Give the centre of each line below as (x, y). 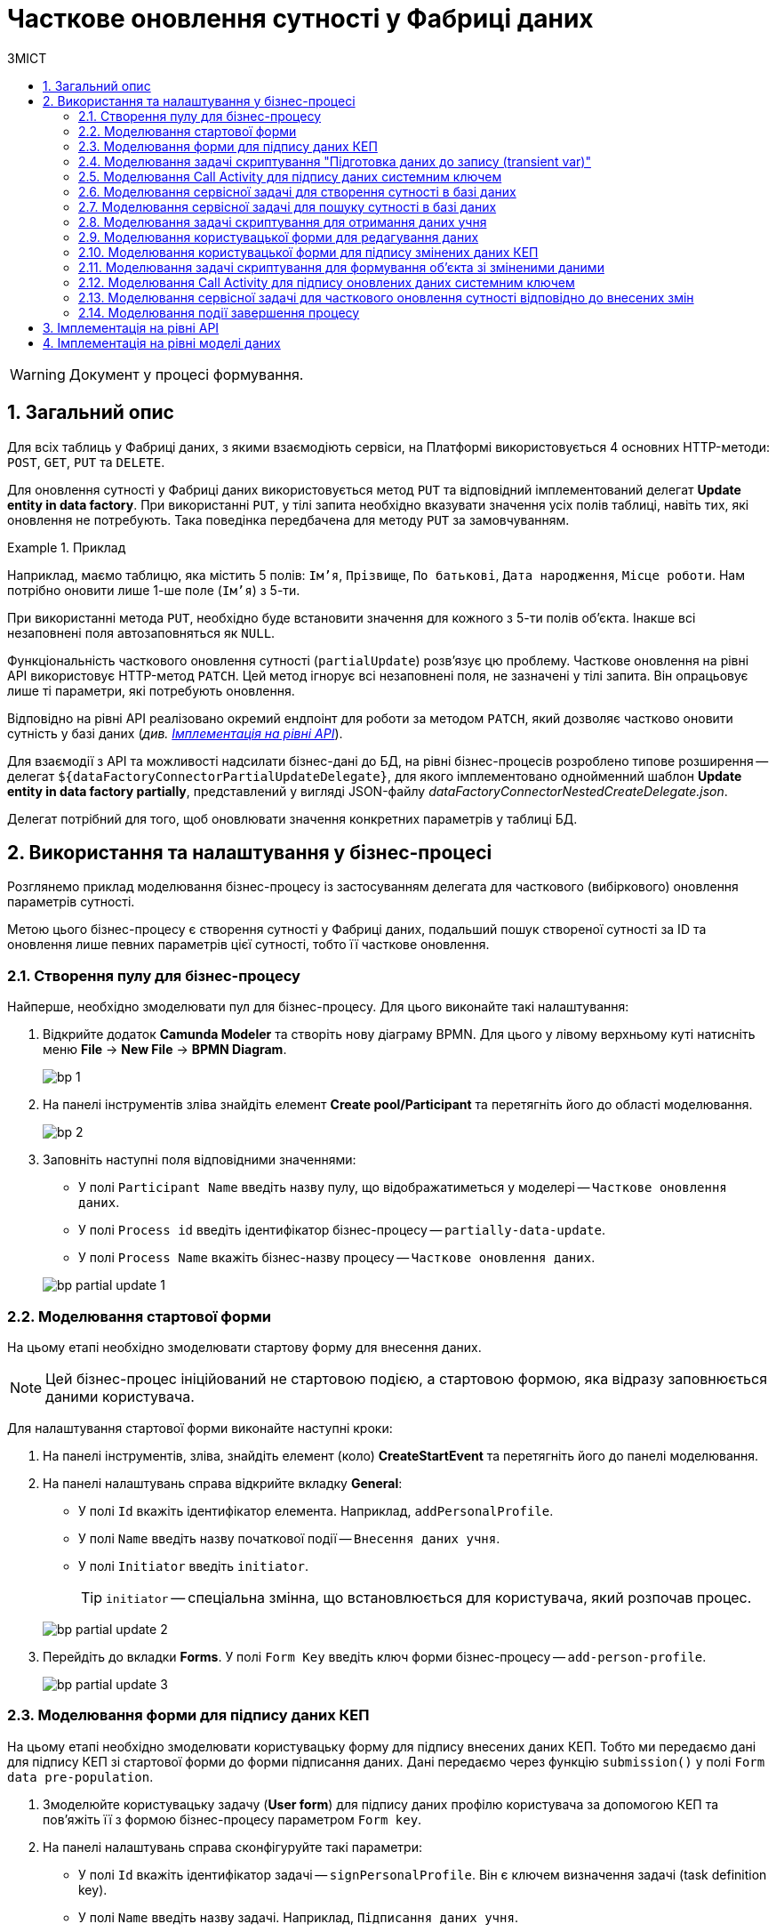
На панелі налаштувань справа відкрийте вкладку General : (223, 1483)
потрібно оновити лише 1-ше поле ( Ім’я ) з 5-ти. (154, 590)
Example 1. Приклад (67, 547)
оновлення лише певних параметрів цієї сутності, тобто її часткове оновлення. (248, 945)
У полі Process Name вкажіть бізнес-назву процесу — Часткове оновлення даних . (337, 1258)
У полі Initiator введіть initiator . (193, 1566)
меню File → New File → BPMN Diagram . (165, 1050)
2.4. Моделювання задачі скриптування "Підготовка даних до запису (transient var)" (335, 161)
